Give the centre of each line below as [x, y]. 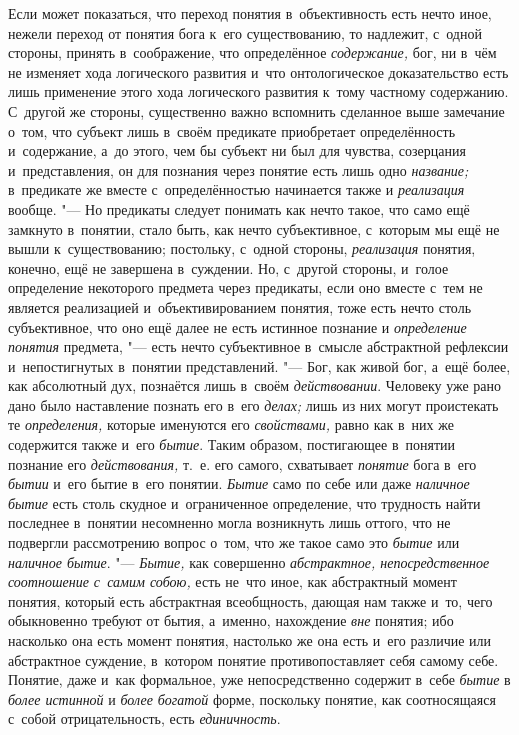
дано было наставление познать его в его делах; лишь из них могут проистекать [253, 404]
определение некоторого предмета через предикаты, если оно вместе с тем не [245, 287]
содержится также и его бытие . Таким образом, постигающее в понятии [232, 444]
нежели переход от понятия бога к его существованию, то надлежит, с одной [245, 32]
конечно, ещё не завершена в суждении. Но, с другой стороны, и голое [228, 267]
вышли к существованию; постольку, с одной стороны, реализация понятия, [242, 248]
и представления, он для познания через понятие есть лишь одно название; [238, 169]
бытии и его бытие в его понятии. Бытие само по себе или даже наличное [239, 483]
